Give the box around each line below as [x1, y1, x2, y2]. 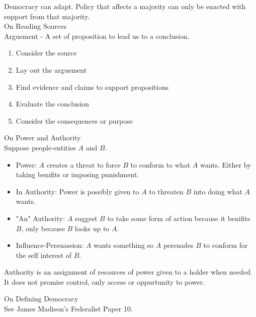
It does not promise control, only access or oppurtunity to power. [4, 276, 205, 287]
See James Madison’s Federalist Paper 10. [4, 303, 133, 314]
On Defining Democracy [4, 293, 78, 304]
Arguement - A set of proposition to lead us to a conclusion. [4, 30, 190, 41]
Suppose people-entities [4, 142, 76, 152]
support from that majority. [4, 11, 90, 21]
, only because [21, 223, 65, 233]
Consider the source [16, 47, 77, 58]
